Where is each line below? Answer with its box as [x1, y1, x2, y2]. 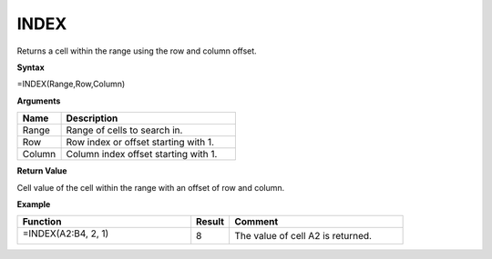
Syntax [16, 62, 45, 73]
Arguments [16, 95, 61, 106]
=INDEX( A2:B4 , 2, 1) [22, 227, 109, 240]
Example [16, 198, 51, 209]
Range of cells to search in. [66, 124, 183, 136]
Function [22, 215, 62, 228]
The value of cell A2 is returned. [233, 230, 373, 243]
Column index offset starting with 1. [66, 148, 218, 161]
